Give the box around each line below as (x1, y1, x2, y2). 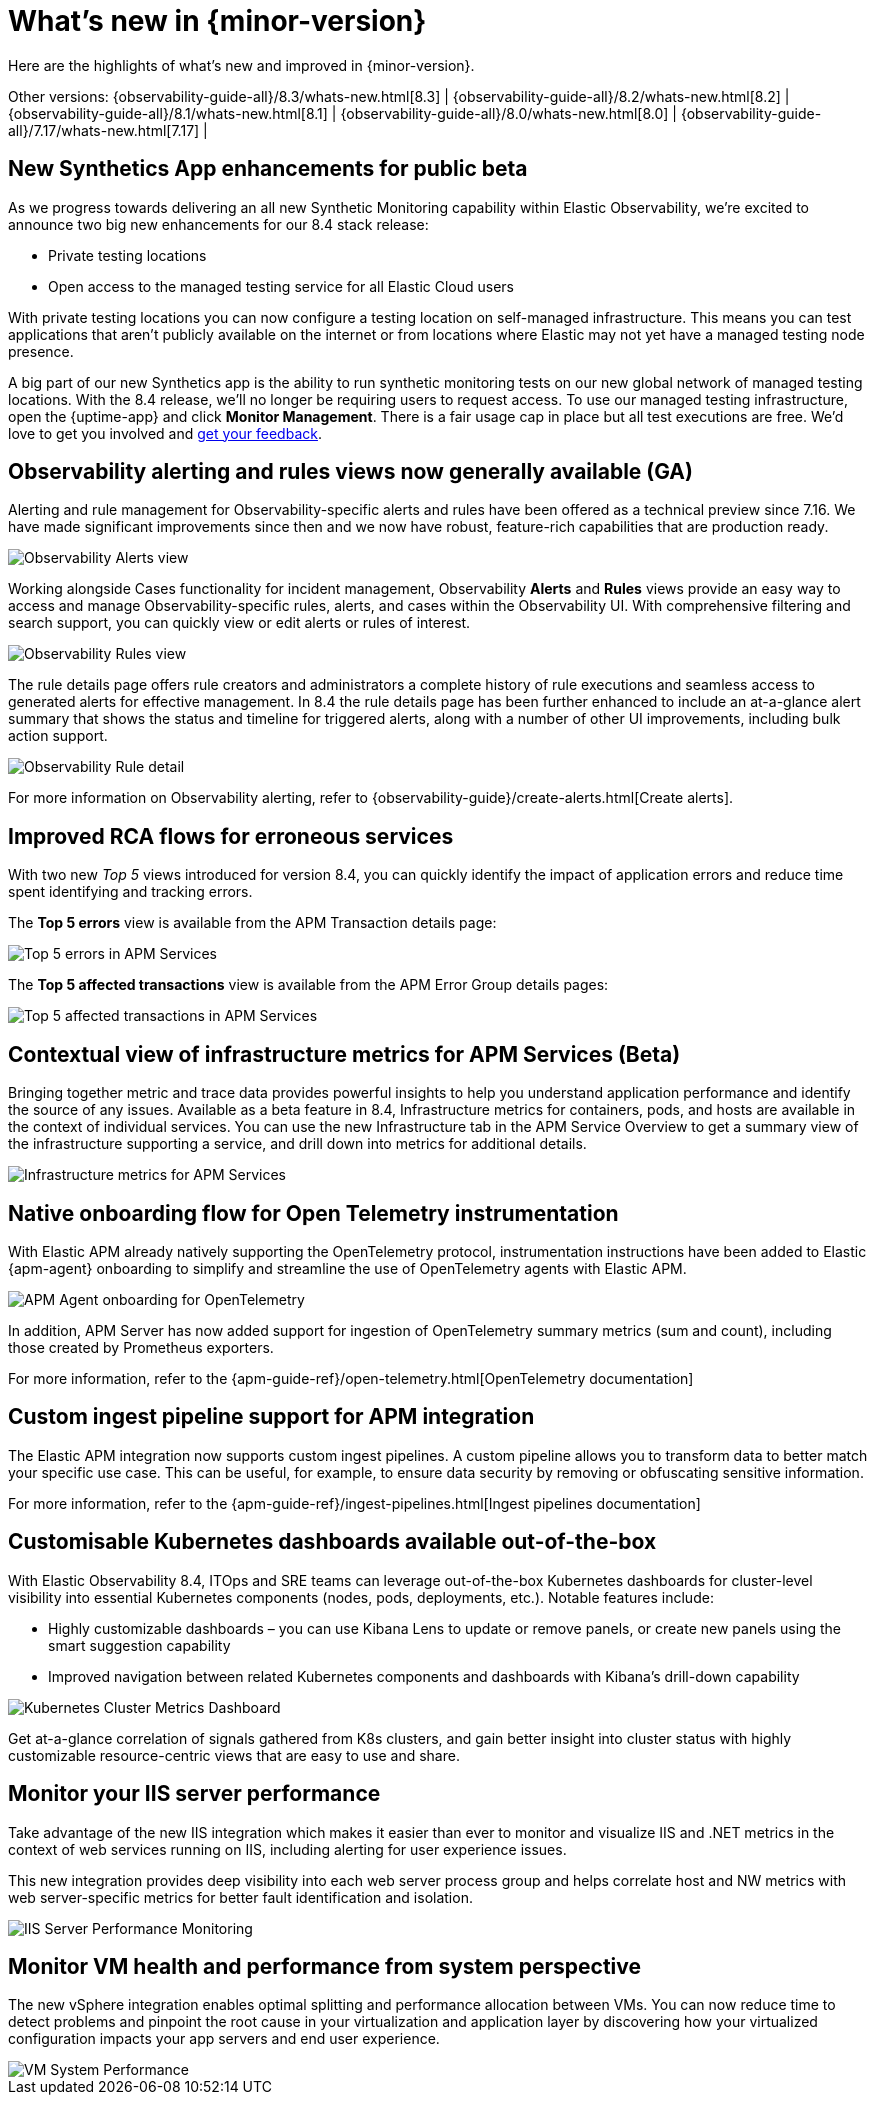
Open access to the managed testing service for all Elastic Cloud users (48, 277, 514, 295)
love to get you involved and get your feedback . (8, 424, 322, 442)
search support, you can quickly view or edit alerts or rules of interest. (8, 614, 471, 632)
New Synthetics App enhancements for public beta (8, 156, 528, 182)
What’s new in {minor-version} (8, 4, 427, 38)
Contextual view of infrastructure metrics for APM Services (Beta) (8, 1041, 681, 1067)
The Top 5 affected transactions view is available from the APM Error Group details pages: (8, 976, 609, 994)
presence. (8, 342, 74, 360)
